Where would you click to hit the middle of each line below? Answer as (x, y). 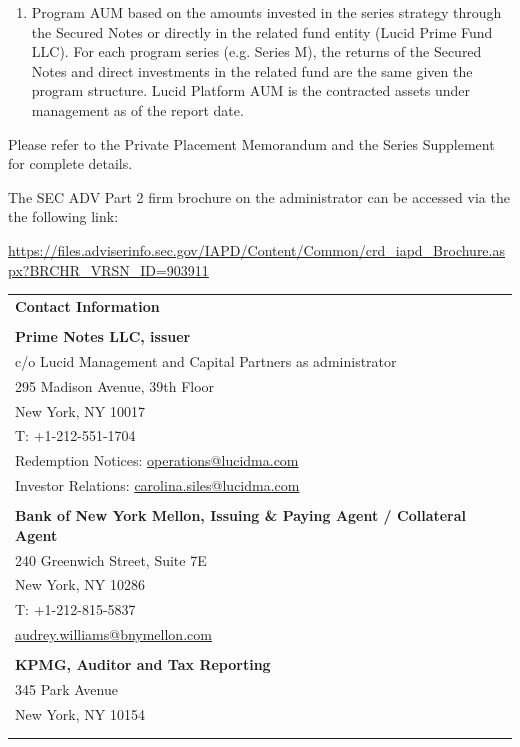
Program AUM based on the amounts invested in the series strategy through (266, 12)
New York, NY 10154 (80, 713)
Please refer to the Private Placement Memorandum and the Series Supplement (251, 143)
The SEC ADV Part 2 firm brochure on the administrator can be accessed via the (259, 196)
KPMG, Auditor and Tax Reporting (143, 664)
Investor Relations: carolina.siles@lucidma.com (157, 485)
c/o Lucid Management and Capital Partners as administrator (206, 360)
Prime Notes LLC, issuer (103, 335)
